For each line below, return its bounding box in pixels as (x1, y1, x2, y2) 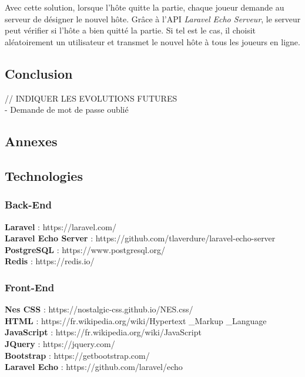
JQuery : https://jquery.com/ (5, 337, 115, 349)
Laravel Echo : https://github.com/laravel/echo (5, 361, 183, 373)
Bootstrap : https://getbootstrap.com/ (5, 349, 150, 361)
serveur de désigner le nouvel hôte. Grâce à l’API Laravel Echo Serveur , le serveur (5, 12, 301, 25)
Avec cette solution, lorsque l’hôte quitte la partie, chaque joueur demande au (5, 1, 284, 13)
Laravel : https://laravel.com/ (5, 220, 116, 233)
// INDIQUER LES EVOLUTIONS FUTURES (5, 92, 177, 104)
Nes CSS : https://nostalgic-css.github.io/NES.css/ (5, 303, 193, 315)
